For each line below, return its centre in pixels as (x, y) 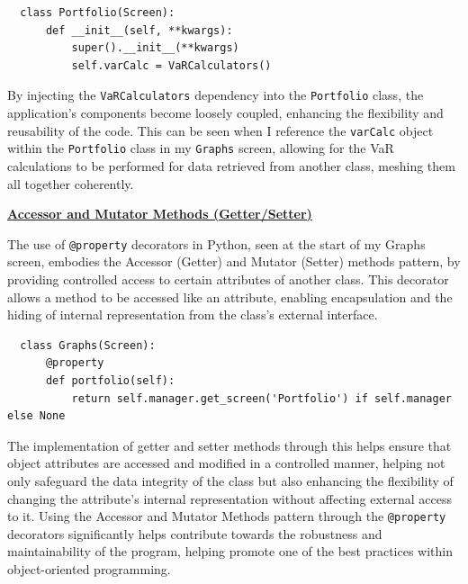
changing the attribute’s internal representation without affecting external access (230, 498)
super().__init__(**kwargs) (155, 48)
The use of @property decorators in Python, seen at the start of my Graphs (216, 243)
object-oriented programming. (89, 568)
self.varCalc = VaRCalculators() (171, 65)
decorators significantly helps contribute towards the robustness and (195, 533)
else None (36, 416)
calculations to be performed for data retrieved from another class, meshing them (231, 165)
